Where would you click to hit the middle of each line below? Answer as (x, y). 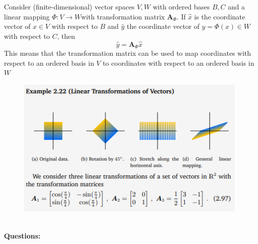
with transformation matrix (123, 16)
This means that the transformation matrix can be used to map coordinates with (128, 53)
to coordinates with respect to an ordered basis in (178, 62)
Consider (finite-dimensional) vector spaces (69, 6)
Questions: (22, 235)
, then (66, 36)
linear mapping (27, 16)
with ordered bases (181, 6)
